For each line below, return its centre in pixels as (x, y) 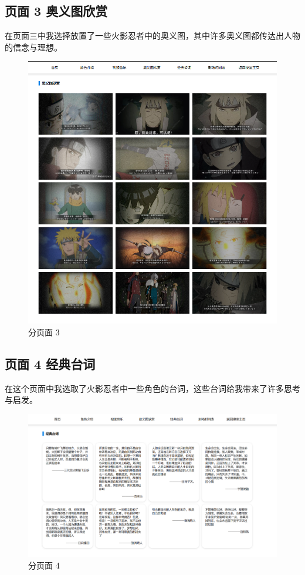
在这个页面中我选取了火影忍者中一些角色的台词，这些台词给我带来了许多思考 (152, 388)
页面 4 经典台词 (50, 363)
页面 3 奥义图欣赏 (56, 11)
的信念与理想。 (33, 47)
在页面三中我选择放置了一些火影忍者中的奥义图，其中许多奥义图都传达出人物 (152, 36)
